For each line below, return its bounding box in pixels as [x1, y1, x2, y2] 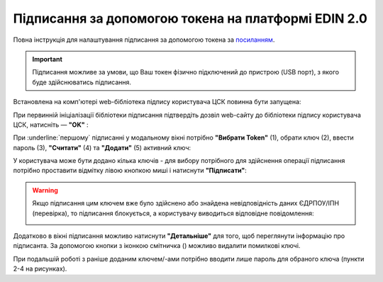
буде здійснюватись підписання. [32, 78, 131, 86]
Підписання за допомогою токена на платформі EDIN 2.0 [13, 11, 368, 26]
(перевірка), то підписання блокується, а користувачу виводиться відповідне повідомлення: [32, 209, 315, 218]
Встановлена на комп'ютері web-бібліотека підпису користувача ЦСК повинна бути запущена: [13, 98, 301, 106]
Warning [32, 186, 58, 194]
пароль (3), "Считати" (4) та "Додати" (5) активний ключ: [13, 143, 191, 152]
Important [32, 55, 63, 63]
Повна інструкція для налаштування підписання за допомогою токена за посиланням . [13, 35, 275, 44]
